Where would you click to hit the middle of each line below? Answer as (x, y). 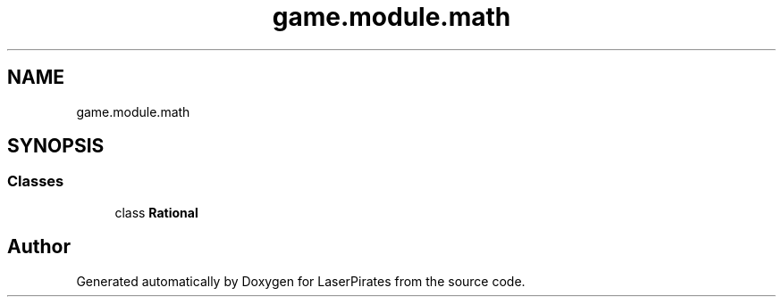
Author (39, 247)
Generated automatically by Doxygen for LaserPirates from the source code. (301, 281)
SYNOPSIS (56, 146)
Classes (36, 181)
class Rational (156, 212)
